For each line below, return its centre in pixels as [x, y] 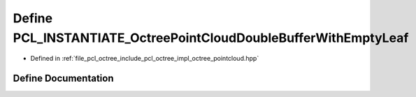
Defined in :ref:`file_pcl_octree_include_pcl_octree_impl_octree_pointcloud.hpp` [145, 59]
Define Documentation [63, 79]
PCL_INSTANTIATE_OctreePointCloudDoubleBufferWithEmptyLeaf [211, 38]
